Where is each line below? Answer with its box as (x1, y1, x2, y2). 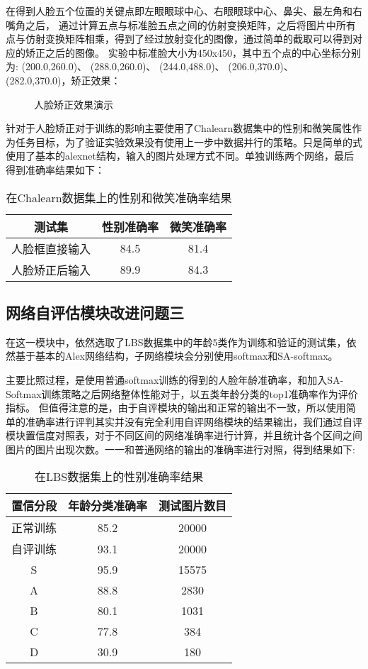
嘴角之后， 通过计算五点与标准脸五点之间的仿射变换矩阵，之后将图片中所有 (6, 17, 356, 32)
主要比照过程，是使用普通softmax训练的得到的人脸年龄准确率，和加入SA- (6, 372, 344, 387)
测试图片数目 (159, 497, 227, 514)
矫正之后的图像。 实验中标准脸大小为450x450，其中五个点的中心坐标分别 (25, 45, 362, 60)
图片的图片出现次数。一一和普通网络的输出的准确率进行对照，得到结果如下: (6, 441, 355, 456)
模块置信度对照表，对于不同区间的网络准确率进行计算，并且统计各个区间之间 (6, 428, 362, 443)
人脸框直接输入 (11, 240, 91, 257)
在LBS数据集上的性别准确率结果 (34, 468, 204, 485)
